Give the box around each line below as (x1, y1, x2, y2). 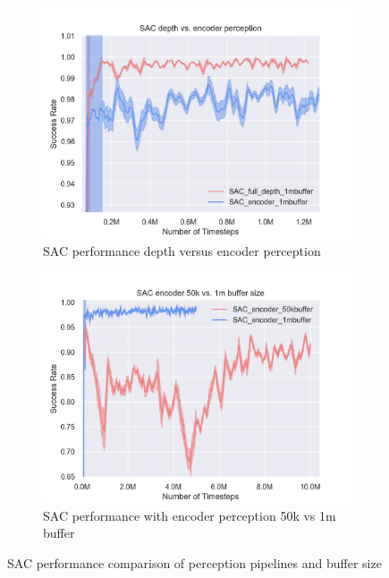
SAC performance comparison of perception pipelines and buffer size (7, 553, 382, 572)
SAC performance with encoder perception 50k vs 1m (43, 506, 336, 524)
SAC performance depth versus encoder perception (43, 241, 321, 259)
